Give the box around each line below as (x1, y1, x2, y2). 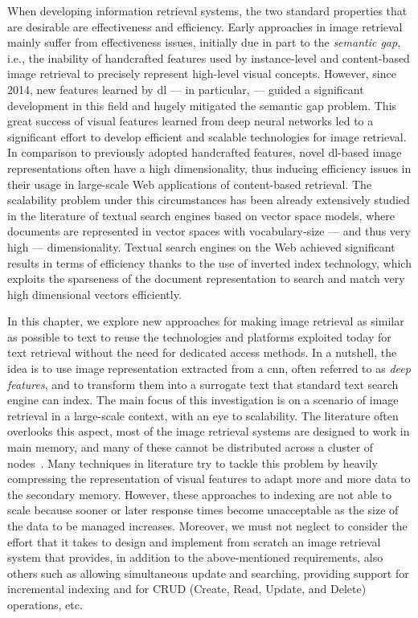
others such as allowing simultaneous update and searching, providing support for (7, 564, 409, 581)
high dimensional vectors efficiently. (7, 285, 182, 302)
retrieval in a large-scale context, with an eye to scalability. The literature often (7, 407, 399, 424)
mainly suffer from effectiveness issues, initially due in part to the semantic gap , (7, 34, 401, 51)
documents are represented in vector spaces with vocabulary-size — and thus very (7, 223, 411, 239)
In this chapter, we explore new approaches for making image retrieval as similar (7, 313, 404, 329)
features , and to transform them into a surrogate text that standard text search (7, 375, 399, 392)
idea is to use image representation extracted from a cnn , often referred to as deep (7, 360, 411, 377)
